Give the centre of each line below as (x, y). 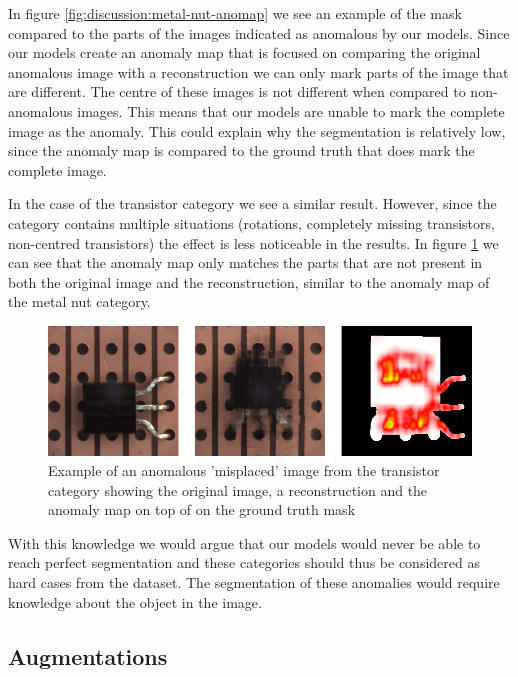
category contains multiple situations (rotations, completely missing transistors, (251, 222)
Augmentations (88, 655)
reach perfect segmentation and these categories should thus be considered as (244, 562)
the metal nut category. (79, 301)
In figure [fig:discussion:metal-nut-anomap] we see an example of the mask (235, 13)
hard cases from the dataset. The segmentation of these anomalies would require (254, 581)
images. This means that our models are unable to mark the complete (291, 110)
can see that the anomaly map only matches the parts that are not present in (245, 262)
